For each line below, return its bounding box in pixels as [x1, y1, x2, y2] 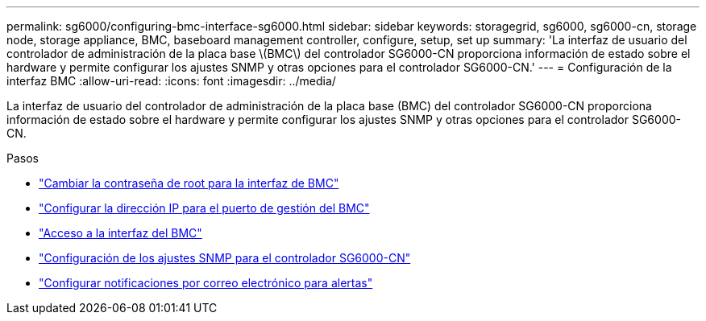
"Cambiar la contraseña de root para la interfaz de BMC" [39, 176, 339, 190]
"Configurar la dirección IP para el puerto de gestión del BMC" [39, 201, 370, 215]
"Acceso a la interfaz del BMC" [39, 226, 202, 240]
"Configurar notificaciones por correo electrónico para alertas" [39, 276, 373, 290]
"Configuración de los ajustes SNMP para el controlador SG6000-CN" [39, 251, 411, 265]
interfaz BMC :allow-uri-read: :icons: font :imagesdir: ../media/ [6, 74, 336, 88]
